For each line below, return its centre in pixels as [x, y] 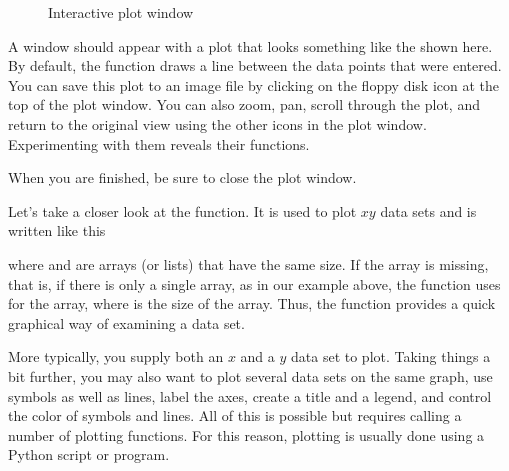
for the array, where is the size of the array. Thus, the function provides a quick [252, 303]
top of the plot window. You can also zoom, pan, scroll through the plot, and [244, 104]
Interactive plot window [121, 12]
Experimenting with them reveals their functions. [159, 143]
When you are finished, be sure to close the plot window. [182, 177]
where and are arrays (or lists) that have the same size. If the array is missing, [248, 263]
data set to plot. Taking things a [391, 356]
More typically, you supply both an [116, 356]
